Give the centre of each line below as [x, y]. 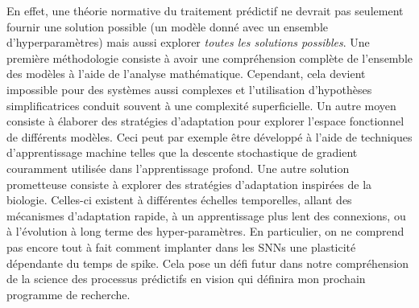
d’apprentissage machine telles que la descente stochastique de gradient [182, 152]
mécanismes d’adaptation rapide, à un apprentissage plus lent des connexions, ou [206, 215]
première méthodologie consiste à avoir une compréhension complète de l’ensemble [210, 57]
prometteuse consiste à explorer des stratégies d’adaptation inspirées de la [189, 184]
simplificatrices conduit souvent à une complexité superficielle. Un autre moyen [201, 105]
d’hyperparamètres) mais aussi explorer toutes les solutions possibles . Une [188, 42]
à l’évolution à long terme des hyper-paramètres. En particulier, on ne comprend [205, 231]
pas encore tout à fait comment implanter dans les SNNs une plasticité [181, 246]
